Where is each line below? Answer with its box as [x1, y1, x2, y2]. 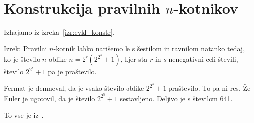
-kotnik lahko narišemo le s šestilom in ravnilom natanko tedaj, [53, 43, 245, 53]
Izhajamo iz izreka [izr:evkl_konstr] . [4, 27, 115, 37]
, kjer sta [120, 54, 148, 64]
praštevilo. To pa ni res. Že [169, 83, 251, 93]
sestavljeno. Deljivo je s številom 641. [120, 93, 233, 103]
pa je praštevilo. [48, 66, 97, 77]
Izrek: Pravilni [4, 43, 47, 53]
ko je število [4, 54, 41, 64]
